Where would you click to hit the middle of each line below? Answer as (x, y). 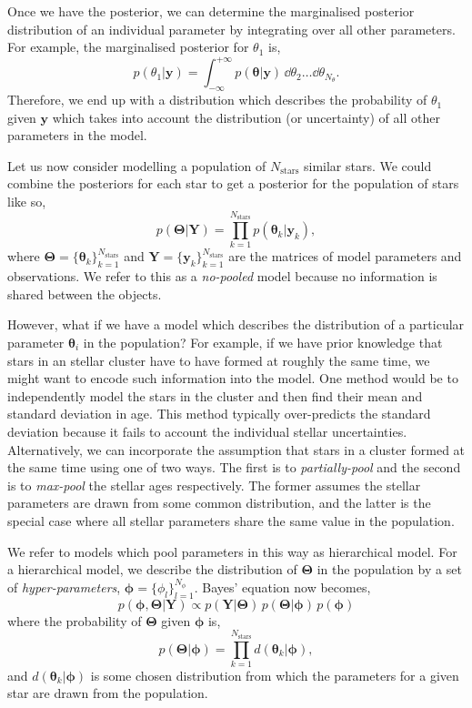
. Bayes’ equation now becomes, (282, 587)
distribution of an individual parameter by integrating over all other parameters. (231, 29)
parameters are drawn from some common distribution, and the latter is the (219, 503)
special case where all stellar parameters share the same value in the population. (231, 520)
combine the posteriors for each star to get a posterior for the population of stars (233, 183)
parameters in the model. (77, 135)
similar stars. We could (367, 165)
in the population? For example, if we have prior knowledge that (263, 342)
